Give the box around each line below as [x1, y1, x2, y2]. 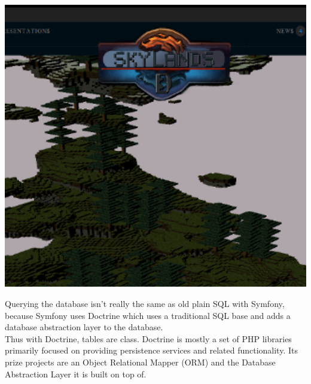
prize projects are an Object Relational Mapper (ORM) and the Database [5, 355, 276, 368]
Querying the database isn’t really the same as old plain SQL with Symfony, [5, 297, 285, 309]
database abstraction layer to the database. [5, 321, 163, 333]
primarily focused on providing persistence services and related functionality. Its [5, 344, 298, 357]
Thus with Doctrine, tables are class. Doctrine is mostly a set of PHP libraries [5, 332, 292, 345]
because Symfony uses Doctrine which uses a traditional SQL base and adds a [5, 309, 291, 321]
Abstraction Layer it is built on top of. [5, 367, 147, 380]
